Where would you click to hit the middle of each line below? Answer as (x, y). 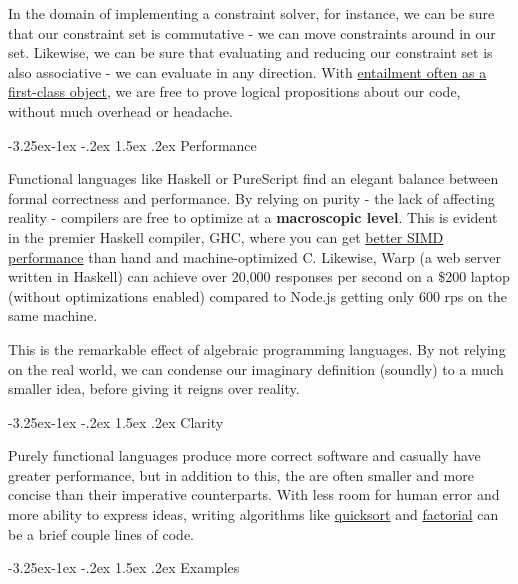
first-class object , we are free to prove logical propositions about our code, (234, 91)
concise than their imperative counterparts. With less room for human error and (254, 494)
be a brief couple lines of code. (101, 533)
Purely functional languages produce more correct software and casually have (244, 455)
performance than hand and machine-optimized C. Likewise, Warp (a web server (254, 256)
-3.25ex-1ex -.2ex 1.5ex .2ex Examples (124, 567)
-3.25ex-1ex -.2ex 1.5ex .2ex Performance (132, 144)
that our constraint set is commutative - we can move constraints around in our (252, 32)
